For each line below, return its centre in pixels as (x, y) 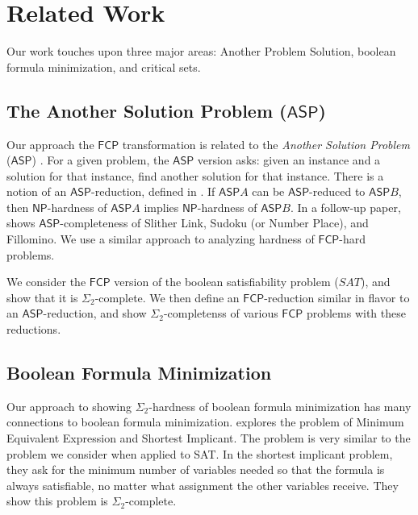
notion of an (37, 191)
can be (268, 191)
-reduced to (337, 191)
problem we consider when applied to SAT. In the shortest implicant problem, (200, 453)
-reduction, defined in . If (153, 191)
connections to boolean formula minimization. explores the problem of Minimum (205, 422)
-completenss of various (221, 313)
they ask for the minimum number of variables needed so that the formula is (196, 469)
